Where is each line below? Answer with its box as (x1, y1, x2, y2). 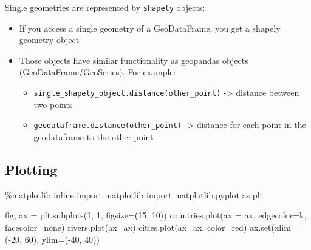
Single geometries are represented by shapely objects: (5, 1, 205, 13)
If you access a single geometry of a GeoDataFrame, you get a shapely (19, 21, 281, 34)
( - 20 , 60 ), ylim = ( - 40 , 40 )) (5, 232, 100, 245)
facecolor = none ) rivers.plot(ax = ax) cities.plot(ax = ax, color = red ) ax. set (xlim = (5, 220, 298, 233)
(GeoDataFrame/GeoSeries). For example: (19, 66, 176, 78)
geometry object (19, 33, 80, 46)
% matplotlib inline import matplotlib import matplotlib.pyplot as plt (5, 188, 263, 201)
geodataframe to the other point (33, 130, 154, 143)
